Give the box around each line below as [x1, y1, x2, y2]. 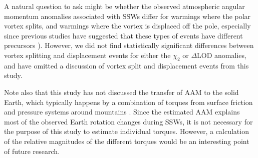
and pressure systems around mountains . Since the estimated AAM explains [4, 106, 240, 117]
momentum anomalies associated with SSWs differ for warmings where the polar [4, 10, 251, 21]
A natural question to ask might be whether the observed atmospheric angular [4, 1, 245, 11]
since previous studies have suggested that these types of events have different [4, 30, 243, 40]
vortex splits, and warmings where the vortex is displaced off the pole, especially [4, 20, 251, 31]
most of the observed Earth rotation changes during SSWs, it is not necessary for [4, 116, 253, 126]
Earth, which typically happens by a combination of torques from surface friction [4, 96, 253, 107]
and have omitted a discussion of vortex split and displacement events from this [4, 60, 249, 70]
